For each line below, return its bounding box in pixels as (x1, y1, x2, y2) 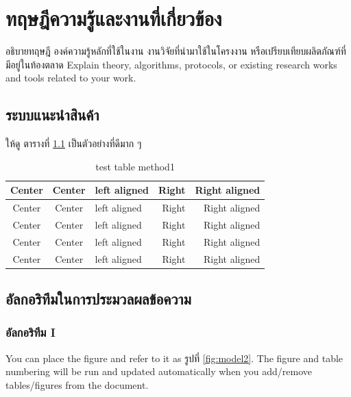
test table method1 (95, 159, 175, 173)
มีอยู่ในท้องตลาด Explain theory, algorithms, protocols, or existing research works (5, 57, 337, 71)
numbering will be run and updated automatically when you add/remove (5, 364, 313, 379)
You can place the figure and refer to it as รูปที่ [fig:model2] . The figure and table (5, 350, 343, 365)
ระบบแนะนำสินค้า (5, 104, 99, 125)
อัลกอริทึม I (5, 324, 56, 341)
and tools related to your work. (5, 71, 136, 85)
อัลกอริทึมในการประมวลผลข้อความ (5, 288, 191, 309)
